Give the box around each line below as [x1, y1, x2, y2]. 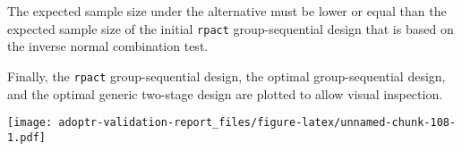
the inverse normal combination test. [7, 37, 209, 55]
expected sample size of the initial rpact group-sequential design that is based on [7, 19, 454, 38]
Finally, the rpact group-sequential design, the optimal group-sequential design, [7, 66, 446, 85]
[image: [7, 116, 53, 130]
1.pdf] [7, 130, 46, 144]
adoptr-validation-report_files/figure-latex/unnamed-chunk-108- [58, 116, 457, 130]
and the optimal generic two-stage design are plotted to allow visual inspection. [7, 84, 443, 103]
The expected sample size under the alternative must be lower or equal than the [7, 2, 447, 20]
